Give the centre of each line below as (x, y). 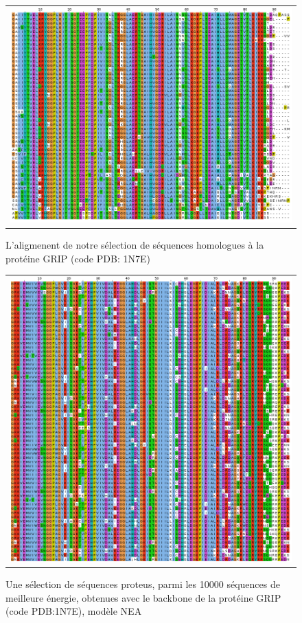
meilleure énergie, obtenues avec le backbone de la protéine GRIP (143, 597)
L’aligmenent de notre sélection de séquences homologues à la (135, 245)
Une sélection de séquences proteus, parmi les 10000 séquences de (143, 584)
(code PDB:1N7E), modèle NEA (74, 611)
